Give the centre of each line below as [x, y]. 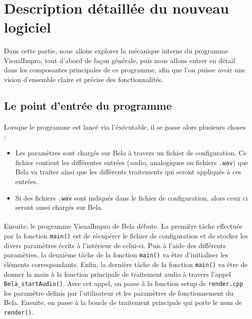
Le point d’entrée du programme [88, 105]
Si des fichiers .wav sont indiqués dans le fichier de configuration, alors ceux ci [132, 197]
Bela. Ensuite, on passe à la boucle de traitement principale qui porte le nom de [123, 302]
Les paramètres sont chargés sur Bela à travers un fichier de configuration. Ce [131, 153]
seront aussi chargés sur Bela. [59, 207]
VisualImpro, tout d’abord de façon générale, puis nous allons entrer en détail [120, 60]
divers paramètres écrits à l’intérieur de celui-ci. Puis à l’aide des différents [115, 245]
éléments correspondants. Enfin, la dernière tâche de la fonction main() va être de [126, 264]
